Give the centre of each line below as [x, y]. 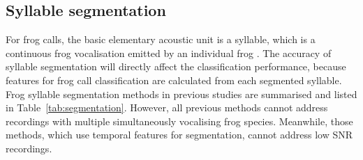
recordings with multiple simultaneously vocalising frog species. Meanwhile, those [179, 121]
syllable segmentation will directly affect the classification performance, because [176, 66]
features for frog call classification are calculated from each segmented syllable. [174, 80]
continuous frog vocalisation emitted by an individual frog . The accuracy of [169, 53]
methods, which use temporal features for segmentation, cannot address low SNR [179, 135]
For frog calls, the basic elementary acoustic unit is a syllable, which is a [161, 39]
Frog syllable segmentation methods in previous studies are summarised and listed [181, 94]
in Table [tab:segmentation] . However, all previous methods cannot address [167, 107]
